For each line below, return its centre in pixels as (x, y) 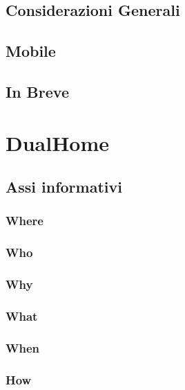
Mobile (31, 51)
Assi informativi (64, 187)
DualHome (58, 142)
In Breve (37, 91)
